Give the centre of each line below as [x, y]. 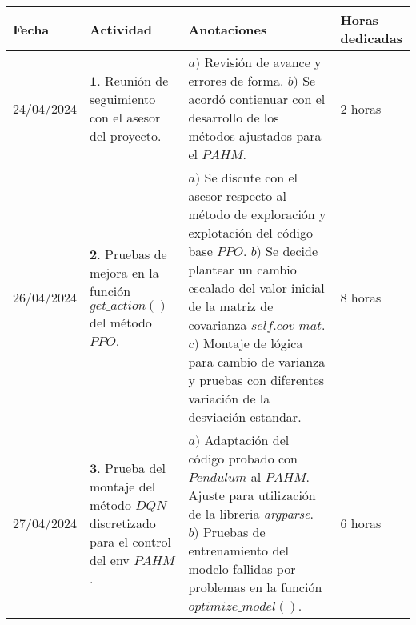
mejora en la [124, 272]
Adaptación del [247, 440]
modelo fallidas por [242, 569]
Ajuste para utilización [252, 495]
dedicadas [372, 38]
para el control [130, 541]
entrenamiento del [238, 550]
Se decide [292, 251]
